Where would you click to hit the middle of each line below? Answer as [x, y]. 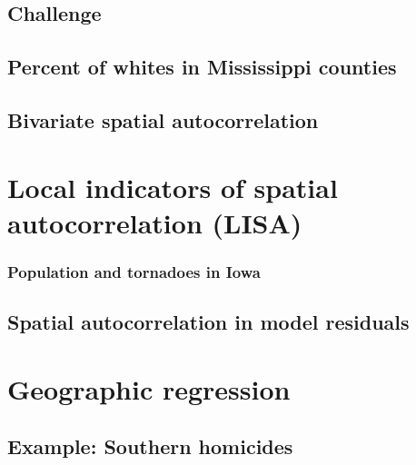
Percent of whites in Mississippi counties [202, 67]
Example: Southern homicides [150, 446]
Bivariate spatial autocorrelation [163, 119]
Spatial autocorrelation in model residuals [208, 322]
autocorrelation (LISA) [155, 222]
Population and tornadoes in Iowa [134, 271]
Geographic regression [149, 388]
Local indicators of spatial [173, 187]
